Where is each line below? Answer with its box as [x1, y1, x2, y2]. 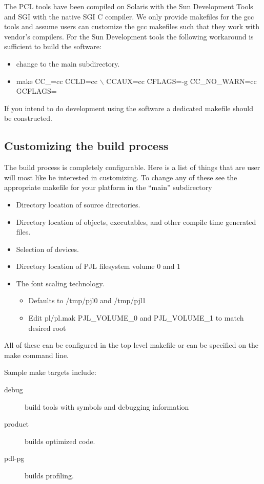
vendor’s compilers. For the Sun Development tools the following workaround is [4, 31, 254, 41]
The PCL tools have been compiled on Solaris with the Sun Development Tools [4, 1, 253, 11]
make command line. [4, 349, 69, 360]
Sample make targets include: [4, 367, 96, 377]
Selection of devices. [16, 243, 79, 254]
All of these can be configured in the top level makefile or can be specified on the [4, 340, 259, 350]
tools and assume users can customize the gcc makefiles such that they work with [4, 21, 259, 32]
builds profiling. [25, 470, 74, 481]
